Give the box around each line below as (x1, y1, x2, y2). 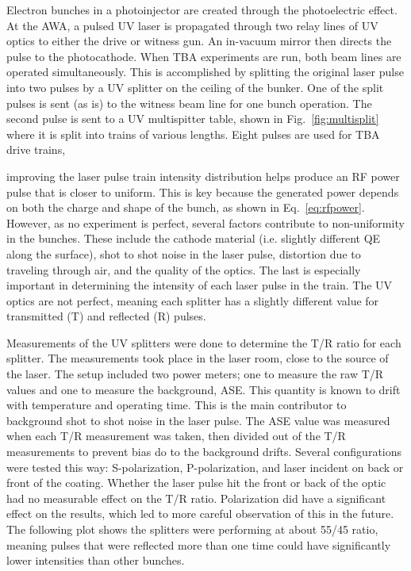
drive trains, (6, 141, 66, 158)
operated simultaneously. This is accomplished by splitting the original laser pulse (6, 63, 404, 80)
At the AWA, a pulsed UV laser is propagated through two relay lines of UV (6, 17, 378, 33)
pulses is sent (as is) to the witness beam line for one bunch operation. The (6, 94, 372, 111)
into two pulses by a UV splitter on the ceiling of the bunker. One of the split (6, 79, 384, 95)
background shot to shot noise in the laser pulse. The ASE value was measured (6, 412, 390, 428)
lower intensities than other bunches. (6, 552, 185, 569)
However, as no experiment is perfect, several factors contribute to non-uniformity (6, 214, 405, 231)
